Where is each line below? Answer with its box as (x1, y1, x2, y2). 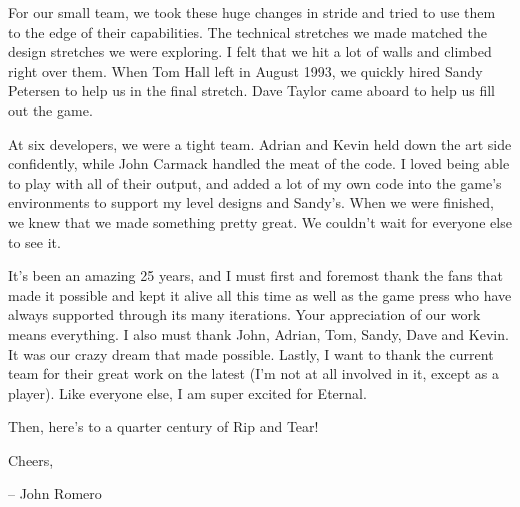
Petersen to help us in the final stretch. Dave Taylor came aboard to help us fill (8, 80, 495, 101)
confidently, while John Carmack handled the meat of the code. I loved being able (8, 153, 510, 174)
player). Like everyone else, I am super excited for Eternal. (8, 382, 367, 403)
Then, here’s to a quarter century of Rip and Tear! (8, 416, 319, 437)
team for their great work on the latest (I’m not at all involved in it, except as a (8, 363, 500, 384)
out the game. (8, 99, 93, 120)
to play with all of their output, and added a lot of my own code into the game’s (8, 172, 502, 193)
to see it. (8, 231, 61, 252)
